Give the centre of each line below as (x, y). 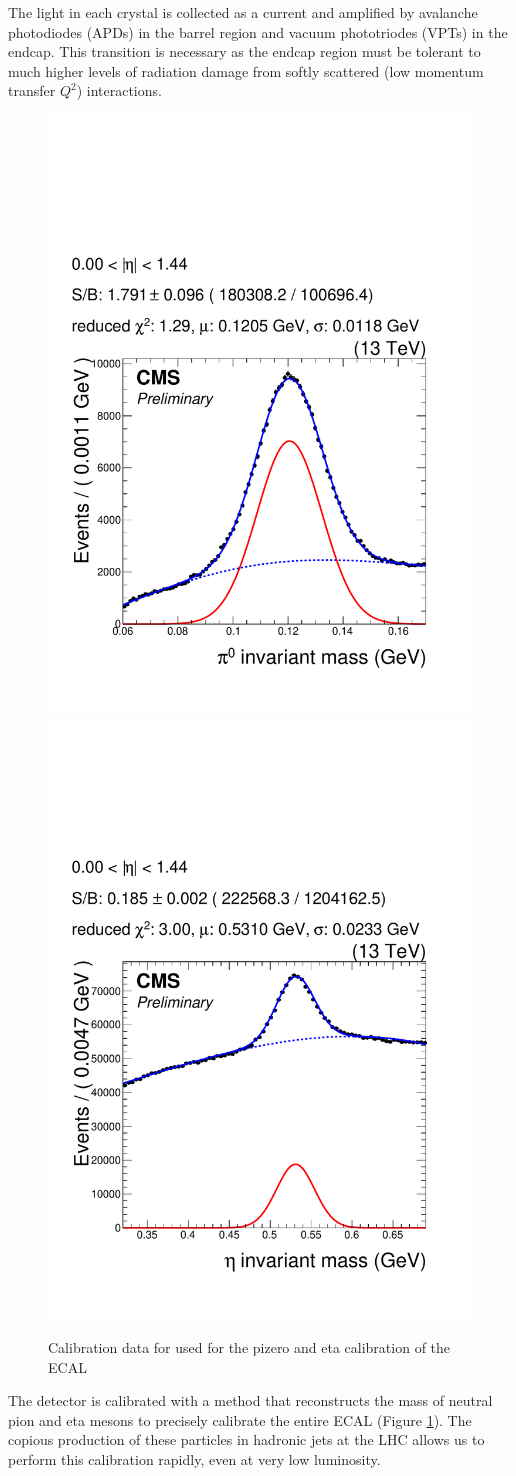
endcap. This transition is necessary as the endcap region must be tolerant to (244, 51)
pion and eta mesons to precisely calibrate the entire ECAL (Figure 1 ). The (240, 1419)
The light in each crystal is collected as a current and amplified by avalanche (243, 12)
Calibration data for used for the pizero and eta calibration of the (249, 1347)
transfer (32, 90)
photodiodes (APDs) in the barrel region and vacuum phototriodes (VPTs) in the (258, 31)
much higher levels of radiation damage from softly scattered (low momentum (246, 70)
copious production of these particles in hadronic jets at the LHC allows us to (246, 1439)
